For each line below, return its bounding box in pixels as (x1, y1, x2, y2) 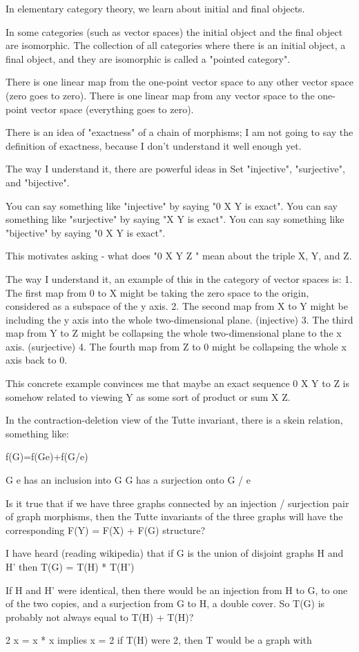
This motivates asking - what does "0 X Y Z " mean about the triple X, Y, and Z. (6, 248, 352, 263)
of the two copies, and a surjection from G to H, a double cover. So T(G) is (6, 596, 325, 611)
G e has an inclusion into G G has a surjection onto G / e (6, 473, 251, 487)
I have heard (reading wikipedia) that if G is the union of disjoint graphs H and (6, 546, 344, 560)
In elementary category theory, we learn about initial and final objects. (6, 1, 305, 15)
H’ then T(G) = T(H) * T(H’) (6, 560, 135, 573)
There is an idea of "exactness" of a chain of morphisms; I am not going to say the (6, 125, 353, 139)
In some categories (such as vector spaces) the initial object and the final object (6, 24, 343, 39)
